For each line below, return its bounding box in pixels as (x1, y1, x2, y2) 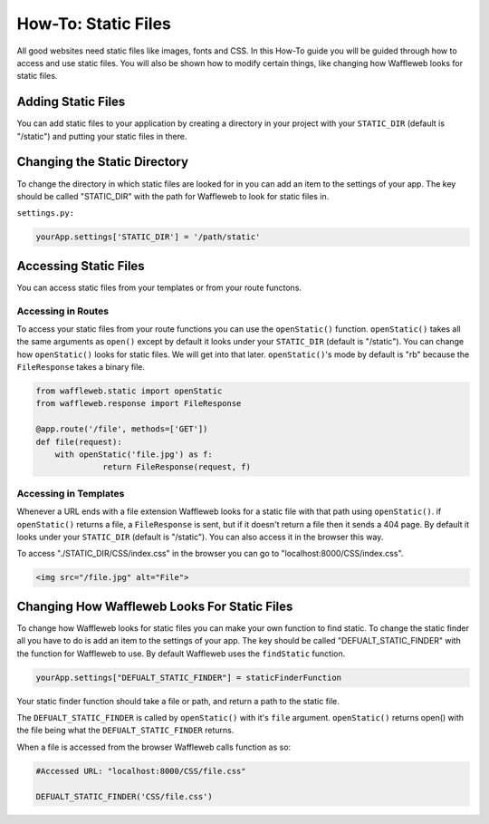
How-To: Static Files (16, 14, 172, 34)
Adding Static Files (16, 94, 126, 110)
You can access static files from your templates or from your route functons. (16, 282, 302, 293)
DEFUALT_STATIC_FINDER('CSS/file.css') (35, 791, 213, 801)
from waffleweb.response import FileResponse (35, 399, 242, 409)
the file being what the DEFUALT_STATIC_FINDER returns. (16, 725, 235, 736)
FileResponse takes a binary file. (16, 362, 145, 373)
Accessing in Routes (16, 305, 109, 317)
